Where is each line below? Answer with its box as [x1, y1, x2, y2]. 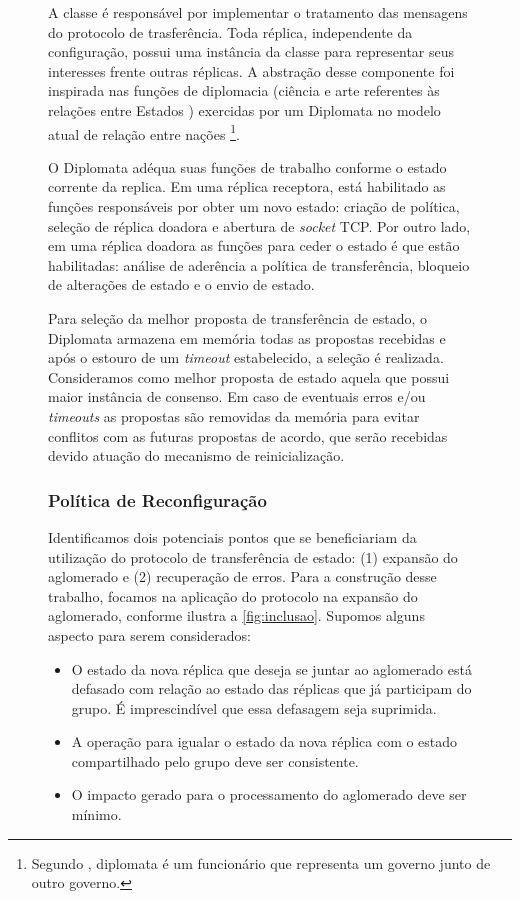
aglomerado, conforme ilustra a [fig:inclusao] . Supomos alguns [48, 605, 425, 626]
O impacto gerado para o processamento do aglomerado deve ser [71, 784, 467, 805]
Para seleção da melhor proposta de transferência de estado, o [48, 307, 428, 328]
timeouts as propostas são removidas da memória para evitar [48, 405, 420, 426]
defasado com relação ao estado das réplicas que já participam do [71, 678, 472, 699]
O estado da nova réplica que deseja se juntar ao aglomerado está [71, 658, 472, 679]
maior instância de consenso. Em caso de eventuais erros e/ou [48, 386, 426, 407]
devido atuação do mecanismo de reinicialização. [48, 445, 345, 466]
